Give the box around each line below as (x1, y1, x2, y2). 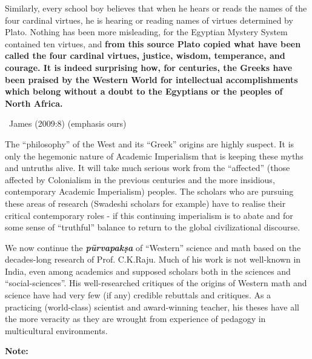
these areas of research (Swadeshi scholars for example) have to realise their (5, 196, 286, 209)
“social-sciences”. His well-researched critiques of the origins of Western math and (5, 277, 307, 289)
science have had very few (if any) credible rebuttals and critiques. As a (5, 289, 271, 301)
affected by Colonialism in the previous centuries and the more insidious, (5, 173, 275, 186)
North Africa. (5, 96, 63, 109)
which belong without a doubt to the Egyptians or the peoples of (5, 85, 283, 98)
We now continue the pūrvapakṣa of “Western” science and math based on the (5, 241, 301, 253)
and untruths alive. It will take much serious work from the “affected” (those (5, 161, 290, 174)
